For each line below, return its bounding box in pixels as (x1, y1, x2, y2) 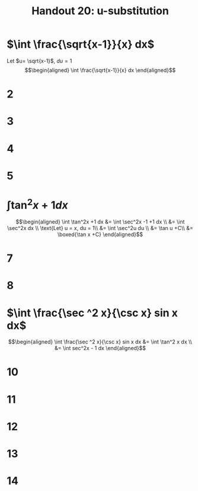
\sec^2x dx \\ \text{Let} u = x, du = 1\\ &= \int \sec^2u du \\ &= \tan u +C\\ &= (7, 224, 193, 231)
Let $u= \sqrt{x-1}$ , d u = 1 (7, 57, 72, 64)
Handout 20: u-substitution (31, 4, 170, 18)
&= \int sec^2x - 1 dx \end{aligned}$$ (54, 345, 146, 352)
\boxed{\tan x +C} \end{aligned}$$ (57, 231, 143, 238)
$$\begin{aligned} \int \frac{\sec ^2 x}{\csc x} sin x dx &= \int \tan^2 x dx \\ (8, 338, 192, 345)
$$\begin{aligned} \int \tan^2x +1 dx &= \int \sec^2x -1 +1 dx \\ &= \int (15, 218, 185, 225)
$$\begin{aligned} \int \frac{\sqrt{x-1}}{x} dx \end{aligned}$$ (24, 67, 176, 74)
